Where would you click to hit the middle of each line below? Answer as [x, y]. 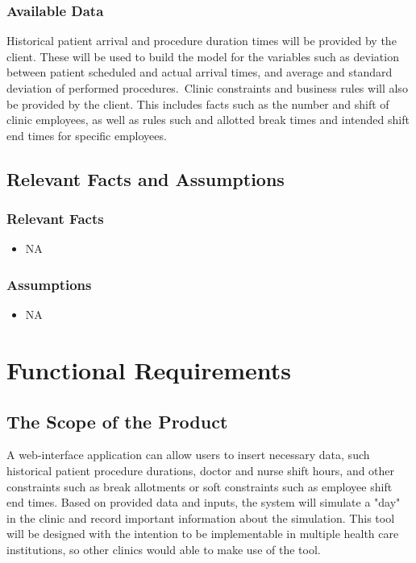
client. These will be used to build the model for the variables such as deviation [203, 56]
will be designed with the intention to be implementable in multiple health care [203, 534]
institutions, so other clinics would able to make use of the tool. [164, 549]
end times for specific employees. [87, 135]
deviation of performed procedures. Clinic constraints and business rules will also [207, 88]
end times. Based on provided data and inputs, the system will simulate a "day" [204, 502]
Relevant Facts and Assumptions [146, 178]
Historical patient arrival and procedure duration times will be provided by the [202, 41]
